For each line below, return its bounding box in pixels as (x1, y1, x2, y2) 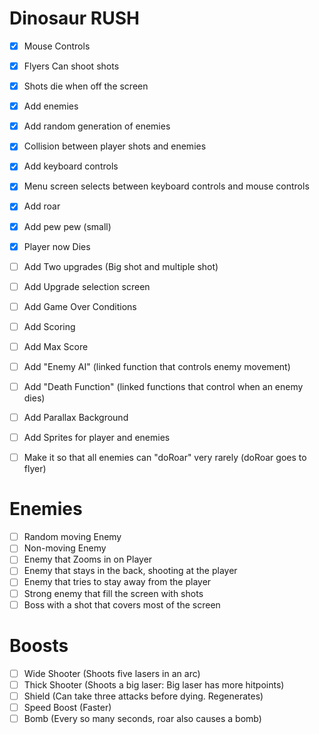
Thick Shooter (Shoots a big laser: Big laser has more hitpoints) (23, 678, 285, 691)
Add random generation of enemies (23, 120, 171, 132)
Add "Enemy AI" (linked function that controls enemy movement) (23, 360, 291, 372)
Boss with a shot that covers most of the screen (23, 598, 221, 611)
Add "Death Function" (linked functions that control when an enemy (23, 381, 304, 392)
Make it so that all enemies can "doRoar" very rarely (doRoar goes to (23, 452, 307, 464)
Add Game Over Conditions (23, 300, 137, 312)
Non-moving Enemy (23, 542, 107, 554)
